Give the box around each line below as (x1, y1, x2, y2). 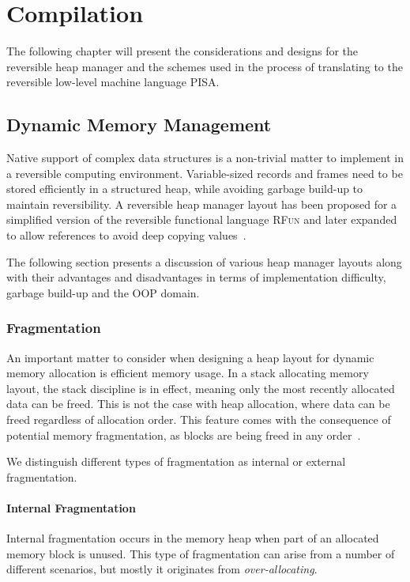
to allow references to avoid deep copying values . (6, 227, 246, 244)
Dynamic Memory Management (6, 112, 272, 137)
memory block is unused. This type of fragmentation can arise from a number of (6, 545, 395, 561)
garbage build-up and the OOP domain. (6, 284, 200, 300)
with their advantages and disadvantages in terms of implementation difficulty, (6, 269, 386, 285)
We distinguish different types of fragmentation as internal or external (6, 453, 346, 470)
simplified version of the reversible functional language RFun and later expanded (6, 211, 397, 228)
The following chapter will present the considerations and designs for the (6, 43, 359, 59)
